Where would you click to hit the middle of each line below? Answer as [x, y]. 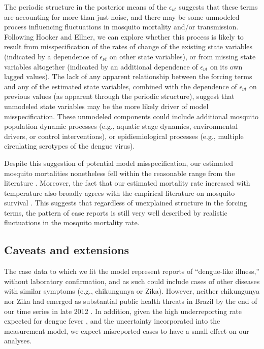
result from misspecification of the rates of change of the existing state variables [128, 46]
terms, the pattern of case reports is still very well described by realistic [116, 212]
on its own [226, 66]
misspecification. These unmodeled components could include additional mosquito [131, 116]
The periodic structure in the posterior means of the [86, 7]
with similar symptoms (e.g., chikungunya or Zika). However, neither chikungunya [132, 291]
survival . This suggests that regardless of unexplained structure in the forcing [126, 203]
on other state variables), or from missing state [183, 56]
